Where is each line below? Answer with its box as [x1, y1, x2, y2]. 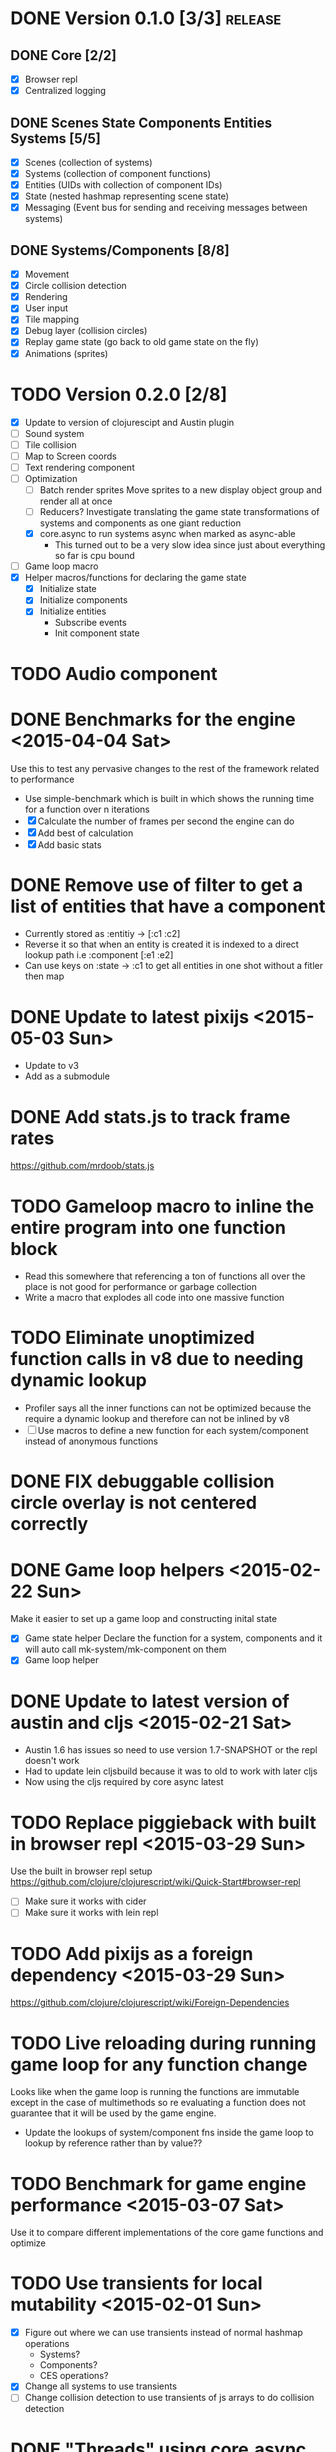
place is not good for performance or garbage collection [24, 1281, 258, 1293]
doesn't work [24, 1755, 80, 1767]
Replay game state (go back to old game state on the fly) [24, 336, 259, 348]
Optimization [24, 472, 78, 484]
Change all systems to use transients [24, 2380, 178, 2392]
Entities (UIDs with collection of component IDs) [24, 179, 223, 191]
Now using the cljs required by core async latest [24, 1776, 224, 1788]
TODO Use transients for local [10, 2272, 263, 2295]
